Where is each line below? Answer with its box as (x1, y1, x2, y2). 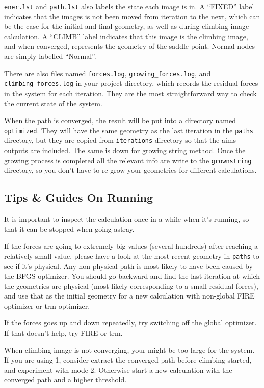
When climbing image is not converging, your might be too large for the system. (4, 344, 255, 355)
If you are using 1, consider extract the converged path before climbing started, (4, 354, 252, 365)
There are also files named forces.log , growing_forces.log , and (4, 68, 211, 78)
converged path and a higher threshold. (4, 374, 127, 385)
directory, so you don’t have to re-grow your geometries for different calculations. (4, 165, 257, 175)
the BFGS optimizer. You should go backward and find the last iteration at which (4, 271, 260, 281)
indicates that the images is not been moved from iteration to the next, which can (4, 11, 260, 21)
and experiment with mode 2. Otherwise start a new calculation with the (4, 364, 232, 375)
